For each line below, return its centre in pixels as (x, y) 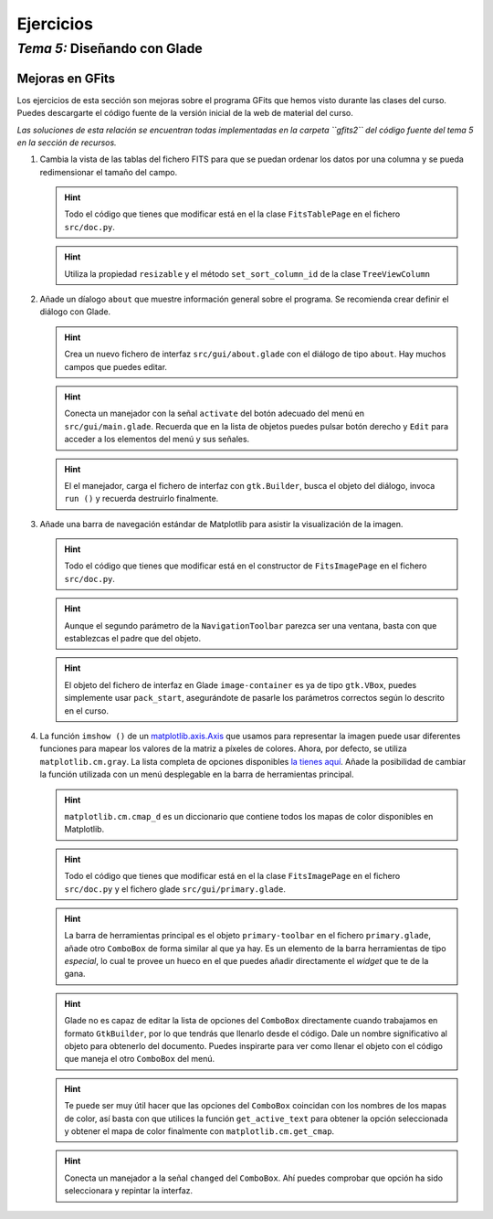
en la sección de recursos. (67, 143)
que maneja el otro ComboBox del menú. (139, 1059)
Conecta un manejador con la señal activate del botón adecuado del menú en (215, 413)
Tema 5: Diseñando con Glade (110, 48)
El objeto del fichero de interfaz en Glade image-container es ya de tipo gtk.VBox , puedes (241, 684)
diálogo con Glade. (75, 312)
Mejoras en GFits (66, 78)
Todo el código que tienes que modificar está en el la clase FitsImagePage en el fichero (232, 876)
